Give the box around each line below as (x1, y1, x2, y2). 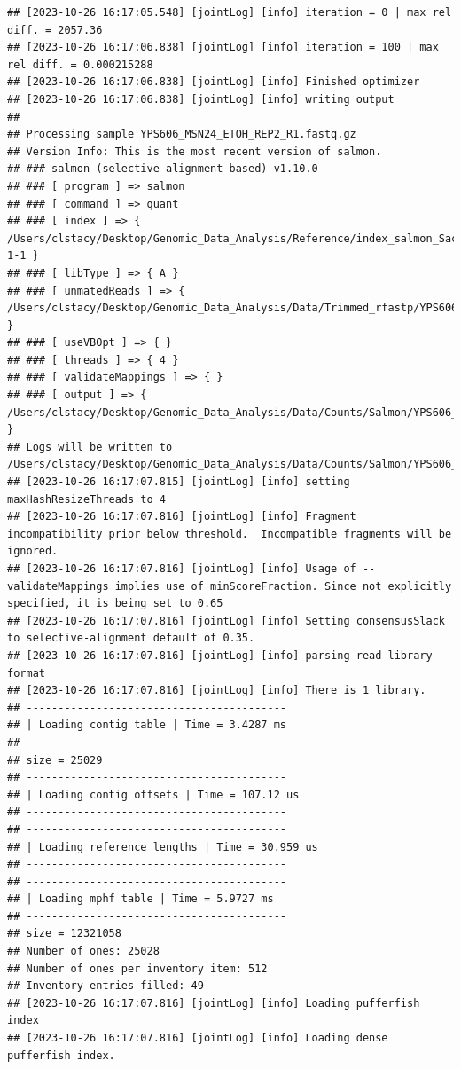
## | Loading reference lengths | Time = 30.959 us (7, 840, 318, 853)
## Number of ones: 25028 (7, 945, 160, 958)
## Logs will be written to (7, 440, 173, 453)
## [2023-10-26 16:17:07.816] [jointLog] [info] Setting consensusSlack (7, 614, 445, 627)
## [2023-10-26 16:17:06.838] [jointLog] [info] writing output (7, 92, 395, 106)
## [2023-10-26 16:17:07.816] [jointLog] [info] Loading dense (7, 1032, 388, 1045)
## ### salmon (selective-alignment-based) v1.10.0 (7, 162, 318, 176)
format (7, 666, 45, 680)
